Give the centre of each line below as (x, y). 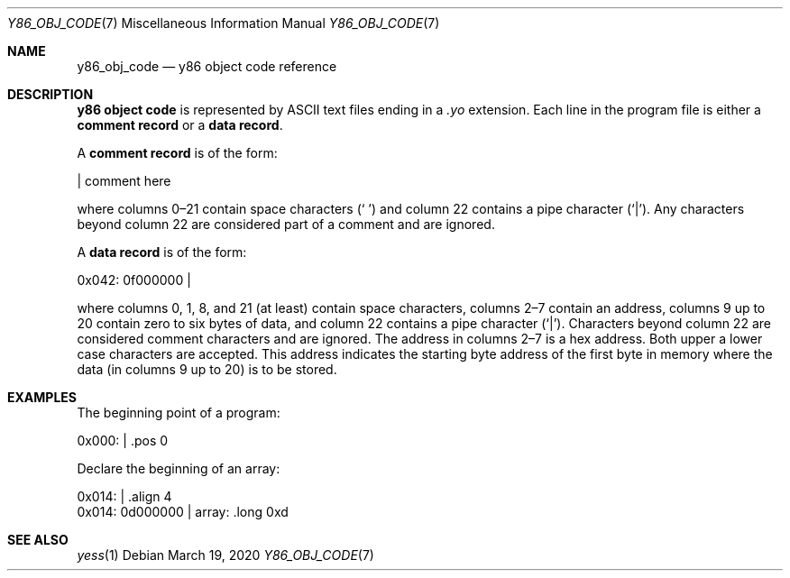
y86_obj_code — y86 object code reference (207, 66)
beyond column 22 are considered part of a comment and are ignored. (286, 224)
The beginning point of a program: (179, 413)
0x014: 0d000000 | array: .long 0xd (183, 512)
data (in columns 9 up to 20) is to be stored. (207, 369)
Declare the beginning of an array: (179, 468)
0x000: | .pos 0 (123, 440)
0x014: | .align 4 (124, 496)
